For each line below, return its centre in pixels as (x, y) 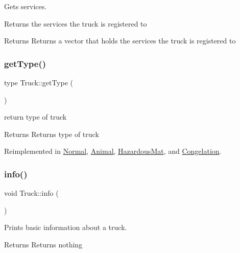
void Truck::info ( (31, 193)
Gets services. (26, 6)
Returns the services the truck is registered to (76, 23)
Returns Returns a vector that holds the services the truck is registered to (120, 41)
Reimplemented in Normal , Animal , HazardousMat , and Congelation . (113, 151)
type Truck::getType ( (39, 82)
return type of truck (35, 117)
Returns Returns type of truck (52, 134)
